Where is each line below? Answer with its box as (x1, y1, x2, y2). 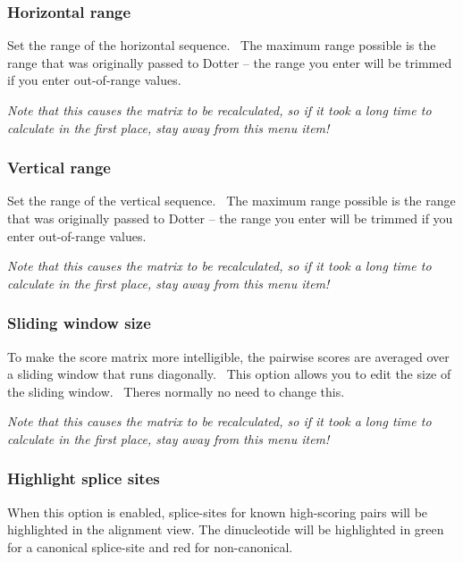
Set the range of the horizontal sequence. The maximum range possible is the (7, 36, 436, 55)
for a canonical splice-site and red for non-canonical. (7, 537, 293, 556)
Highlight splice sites (7, 467, 160, 490)
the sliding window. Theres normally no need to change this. (7, 382, 345, 400)
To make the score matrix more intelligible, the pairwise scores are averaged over (7, 347, 450, 365)
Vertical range (7, 156, 111, 179)
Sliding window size (7, 312, 151, 334)
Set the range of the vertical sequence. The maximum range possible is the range (7, 191, 456, 210)
